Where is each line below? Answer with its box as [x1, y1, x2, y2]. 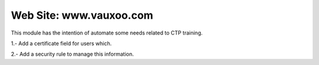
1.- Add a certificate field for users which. [11, 40, 112, 47]
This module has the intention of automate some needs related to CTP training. [11, 29, 203, 36]
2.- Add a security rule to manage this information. [11, 50, 134, 58]
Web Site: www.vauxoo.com [11, 9, 154, 22]
